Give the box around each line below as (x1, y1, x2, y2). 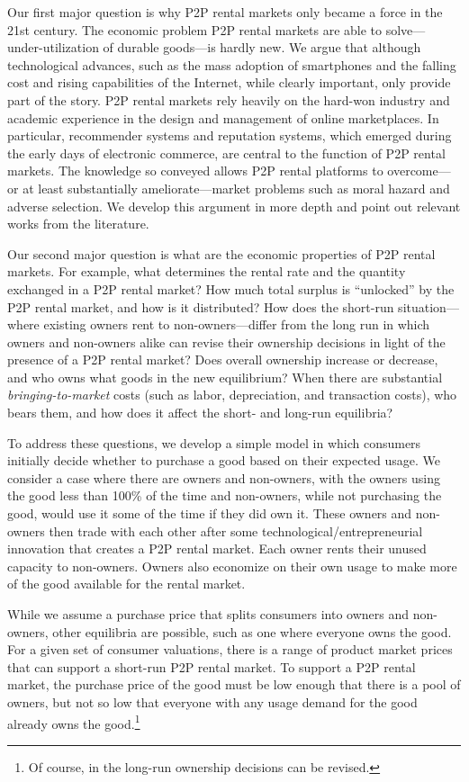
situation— (398, 297, 459, 316)
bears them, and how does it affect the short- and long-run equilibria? (7, 403, 393, 422)
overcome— (387, 161, 451, 180)
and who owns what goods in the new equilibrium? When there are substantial (7, 367, 443, 386)
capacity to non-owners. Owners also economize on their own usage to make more (7, 556, 457, 575)
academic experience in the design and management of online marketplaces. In (7, 108, 439, 127)
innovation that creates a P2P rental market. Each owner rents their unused (7, 539, 427, 558)
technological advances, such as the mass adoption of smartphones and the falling (7, 55, 456, 74)
